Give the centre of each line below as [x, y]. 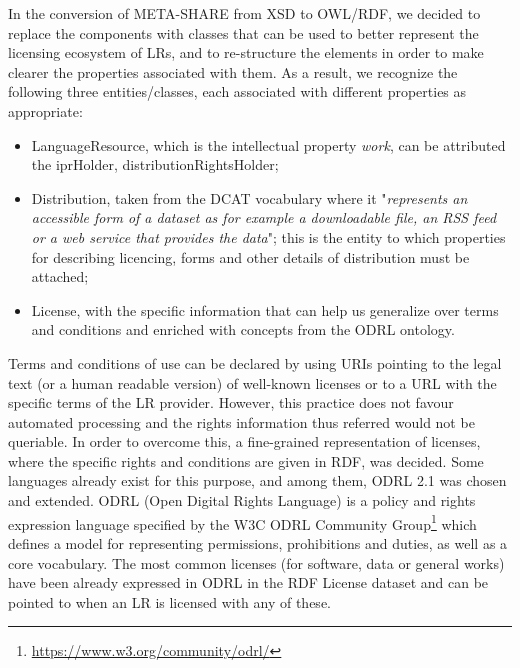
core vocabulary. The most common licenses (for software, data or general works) [256, 562]
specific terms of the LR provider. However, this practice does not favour [231, 402]
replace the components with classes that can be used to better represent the [243, 32]
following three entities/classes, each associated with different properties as [237, 91]
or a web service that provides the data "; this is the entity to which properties [268, 236]
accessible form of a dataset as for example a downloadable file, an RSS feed [264, 217]
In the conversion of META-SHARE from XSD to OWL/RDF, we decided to [244, 13]
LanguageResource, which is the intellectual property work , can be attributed [268, 144]
